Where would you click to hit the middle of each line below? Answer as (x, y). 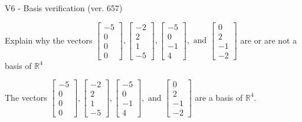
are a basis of (219, 97)
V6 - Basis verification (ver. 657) (64, 8)
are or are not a (269, 40)
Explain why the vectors (49, 40)
